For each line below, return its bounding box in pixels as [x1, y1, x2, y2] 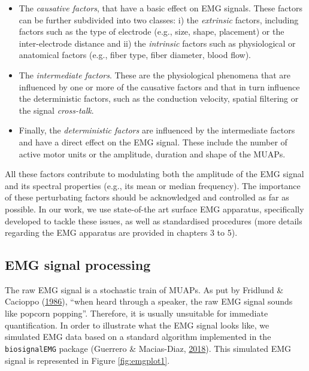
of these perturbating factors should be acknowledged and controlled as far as [5, 191, 289, 203]
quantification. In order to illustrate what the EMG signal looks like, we [5, 318, 269, 331]
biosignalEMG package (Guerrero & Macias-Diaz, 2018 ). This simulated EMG [5, 342, 292, 354]
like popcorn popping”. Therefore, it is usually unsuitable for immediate [5, 307, 268, 320]
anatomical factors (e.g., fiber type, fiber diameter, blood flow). [19, 48, 252, 61]
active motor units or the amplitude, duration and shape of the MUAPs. [19, 147, 286, 160]
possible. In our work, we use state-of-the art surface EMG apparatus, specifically [5, 202, 304, 215]
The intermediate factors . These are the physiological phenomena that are [19, 68, 290, 81]
